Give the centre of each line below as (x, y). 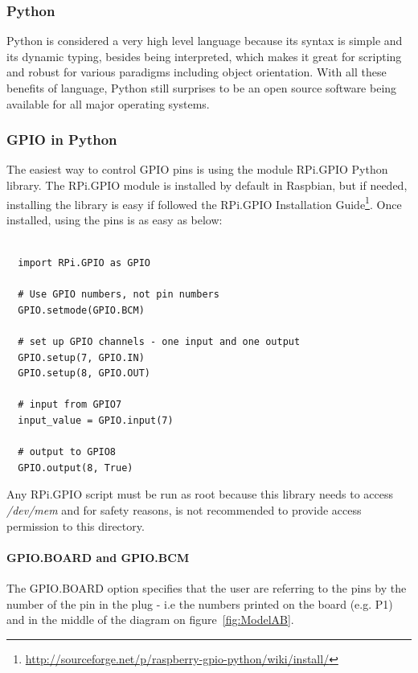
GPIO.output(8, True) (76, 468)
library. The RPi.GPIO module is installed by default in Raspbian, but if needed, (207, 185)
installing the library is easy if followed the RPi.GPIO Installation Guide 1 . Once (204, 203)
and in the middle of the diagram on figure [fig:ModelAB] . (150, 620)
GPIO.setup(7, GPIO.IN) (81, 357)
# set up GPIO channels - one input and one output (159, 342)
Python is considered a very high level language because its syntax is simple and (205, 41)
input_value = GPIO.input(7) (96, 420)
